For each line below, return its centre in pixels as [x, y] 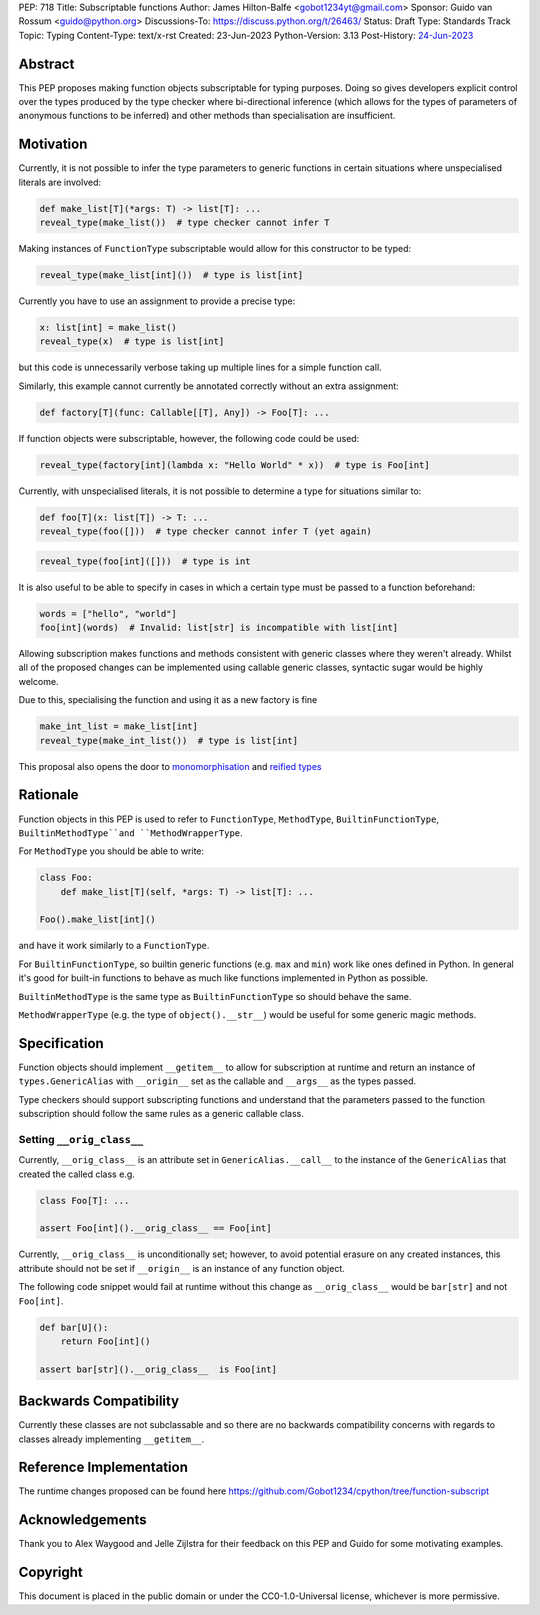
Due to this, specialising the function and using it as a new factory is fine [168, 700]
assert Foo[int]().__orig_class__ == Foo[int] [155, 1228]
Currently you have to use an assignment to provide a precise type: [157, 301]
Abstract [46, 63]
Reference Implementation [103, 1467]
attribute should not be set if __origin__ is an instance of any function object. [181, 1268]
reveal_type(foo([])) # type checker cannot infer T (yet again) [205, 531]
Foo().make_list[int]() [98, 919]
